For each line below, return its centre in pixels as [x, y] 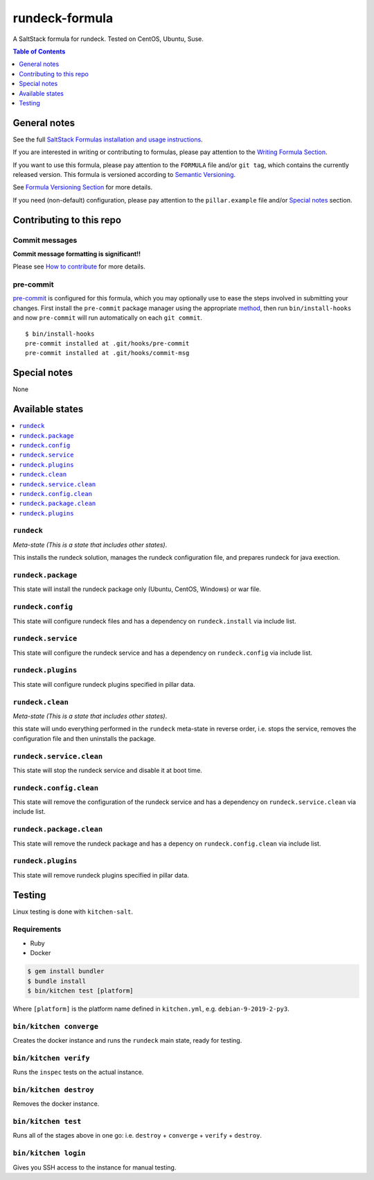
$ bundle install [57, 981]
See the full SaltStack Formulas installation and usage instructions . [108, 139]
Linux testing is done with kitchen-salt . [73, 912]
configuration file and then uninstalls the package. [84, 738]
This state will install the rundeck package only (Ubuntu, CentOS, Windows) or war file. [137, 589]
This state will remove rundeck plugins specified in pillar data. [101, 875]
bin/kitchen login [49, 1153]
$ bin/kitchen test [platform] [81, 991]
